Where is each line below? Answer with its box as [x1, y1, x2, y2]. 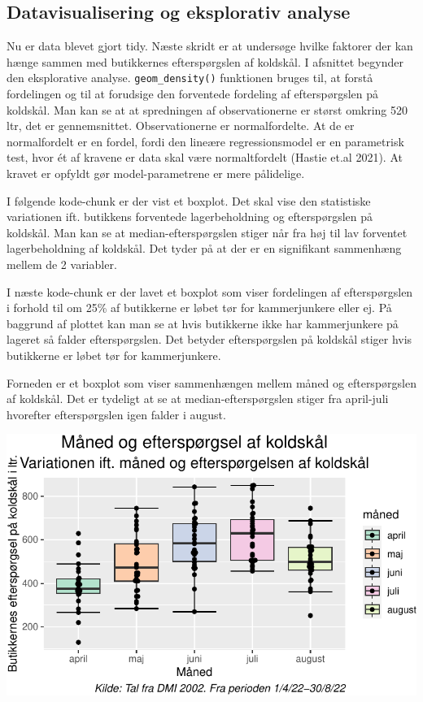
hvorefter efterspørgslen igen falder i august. [7, 405, 226, 422]
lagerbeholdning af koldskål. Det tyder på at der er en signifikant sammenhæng [7, 240, 402, 257]
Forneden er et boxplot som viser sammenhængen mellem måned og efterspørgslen [7, 374, 416, 391]
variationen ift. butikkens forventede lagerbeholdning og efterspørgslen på [7, 208, 373, 225]
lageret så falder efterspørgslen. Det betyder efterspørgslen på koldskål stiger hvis [7, 331, 412, 348]
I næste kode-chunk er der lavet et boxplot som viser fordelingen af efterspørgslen [7, 283, 413, 300]
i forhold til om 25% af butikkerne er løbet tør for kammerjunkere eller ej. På [7, 299, 392, 316]
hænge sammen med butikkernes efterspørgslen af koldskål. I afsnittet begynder [7, 53, 403, 70]
